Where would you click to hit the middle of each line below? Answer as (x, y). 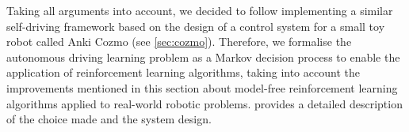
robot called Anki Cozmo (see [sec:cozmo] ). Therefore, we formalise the (179, 41)
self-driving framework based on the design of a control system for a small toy (196, 26)
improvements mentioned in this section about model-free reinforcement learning (202, 87)
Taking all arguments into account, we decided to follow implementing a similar (200, 10)
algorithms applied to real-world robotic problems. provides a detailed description (204, 103)
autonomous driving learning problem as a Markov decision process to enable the (203, 57)
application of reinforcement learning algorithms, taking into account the (183, 72)
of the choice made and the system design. (109, 119)
